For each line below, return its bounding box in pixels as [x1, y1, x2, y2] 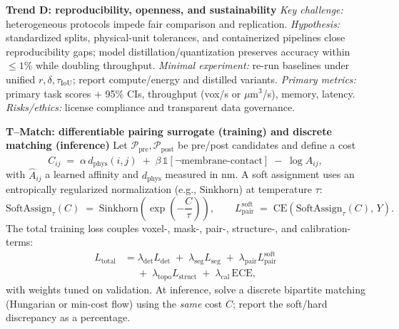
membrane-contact [181, 156, 263, 167]
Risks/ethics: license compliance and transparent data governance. [6, 100, 296, 115]
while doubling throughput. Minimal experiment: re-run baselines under [35, 58, 350, 73]
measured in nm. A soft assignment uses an [165, 167, 355, 182]
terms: [6, 234, 34, 249]
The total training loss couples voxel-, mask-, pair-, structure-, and [6, 220, 298, 235]
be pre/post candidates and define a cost [177, 137, 356, 152]
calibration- [300, 220, 351, 235]
